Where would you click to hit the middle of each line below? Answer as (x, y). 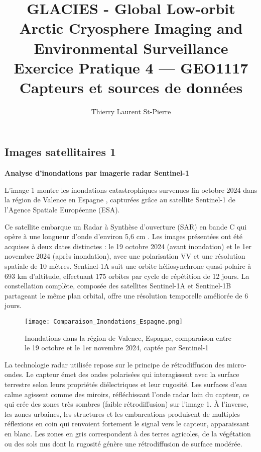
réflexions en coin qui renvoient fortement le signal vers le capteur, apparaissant (127, 424)
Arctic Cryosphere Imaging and (131, 28)
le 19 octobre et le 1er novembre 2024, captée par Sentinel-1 (117, 348)
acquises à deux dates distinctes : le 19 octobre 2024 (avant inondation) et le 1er (128, 246)
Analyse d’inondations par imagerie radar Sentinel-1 (97, 173)
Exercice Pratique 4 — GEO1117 (131, 67)
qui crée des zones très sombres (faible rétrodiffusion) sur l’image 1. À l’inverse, (126, 404)
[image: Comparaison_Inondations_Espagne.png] (104, 322)
